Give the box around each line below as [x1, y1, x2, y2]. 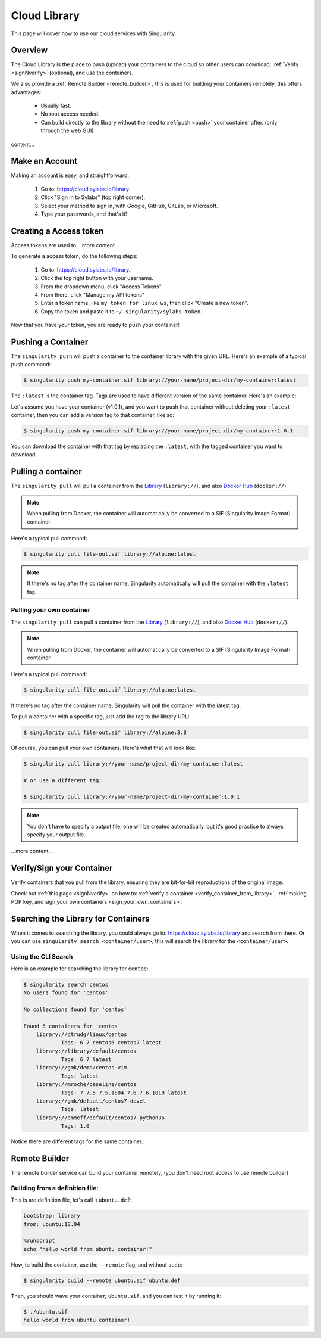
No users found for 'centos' [23, 989, 109, 996]
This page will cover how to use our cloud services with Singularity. [11, 30, 177, 37]
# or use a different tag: [23, 777, 102, 783]
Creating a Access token [11, 226, 104, 236]
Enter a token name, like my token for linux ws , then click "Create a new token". [40, 300, 249, 307]
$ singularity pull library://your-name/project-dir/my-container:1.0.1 [23, 794, 240, 801]
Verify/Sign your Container [11, 863, 113, 873]
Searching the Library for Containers [11, 913, 150, 923]
